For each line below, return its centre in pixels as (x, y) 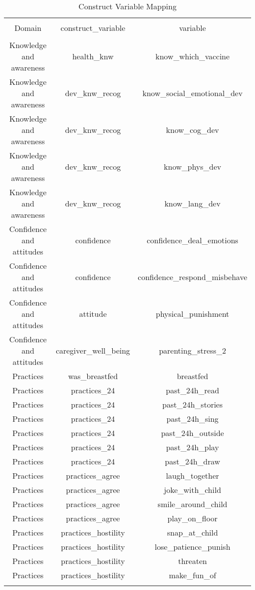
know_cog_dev (192, 130)
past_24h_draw (192, 461)
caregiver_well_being (93, 350)
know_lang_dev (192, 203)
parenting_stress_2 (192, 350)
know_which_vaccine (192, 56)
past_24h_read (192, 390)
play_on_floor (192, 518)
